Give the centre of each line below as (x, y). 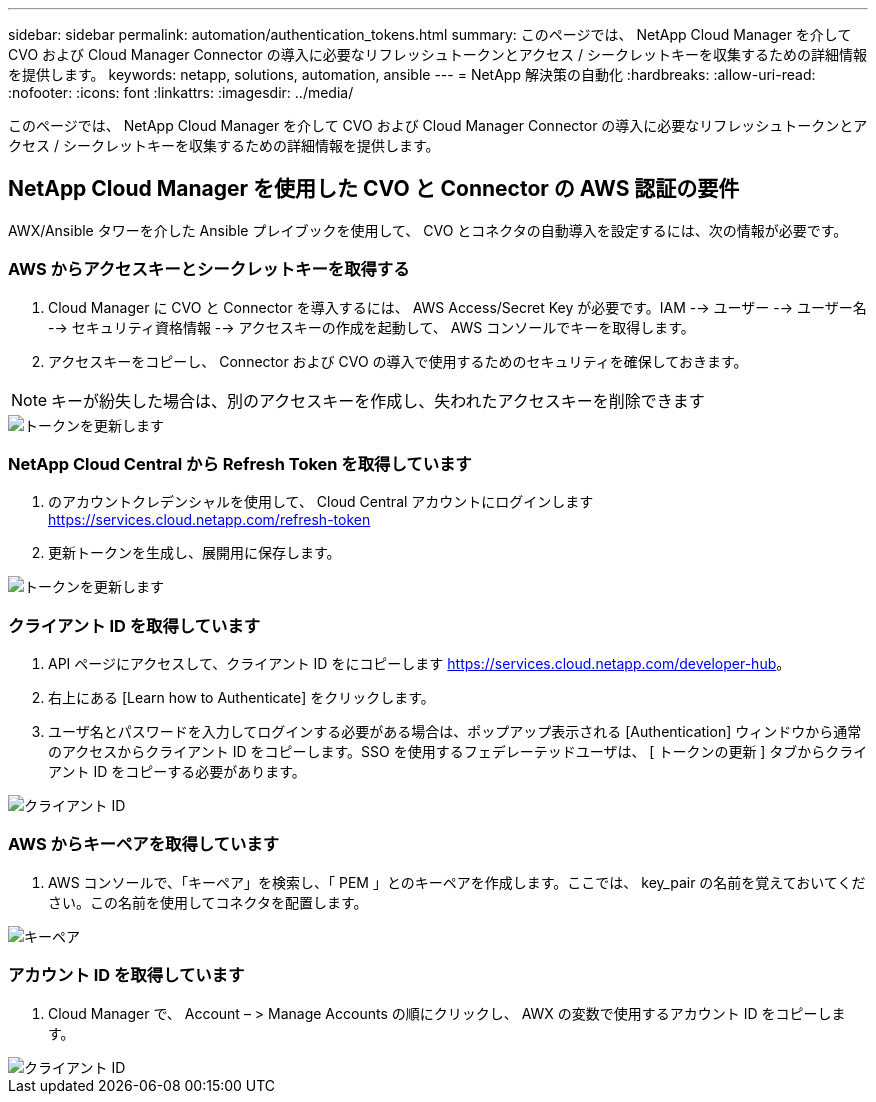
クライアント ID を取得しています (134, 625)
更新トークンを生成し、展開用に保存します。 (194, 553)
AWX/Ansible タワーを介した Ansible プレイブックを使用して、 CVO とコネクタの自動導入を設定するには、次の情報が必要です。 (428, 230)
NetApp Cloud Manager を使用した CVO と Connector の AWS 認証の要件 (374, 189)
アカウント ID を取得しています (126, 975)
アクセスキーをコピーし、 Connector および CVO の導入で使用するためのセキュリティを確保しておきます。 (398, 361)
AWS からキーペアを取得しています (144, 844)
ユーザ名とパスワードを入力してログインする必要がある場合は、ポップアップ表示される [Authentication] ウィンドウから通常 (455, 732)
